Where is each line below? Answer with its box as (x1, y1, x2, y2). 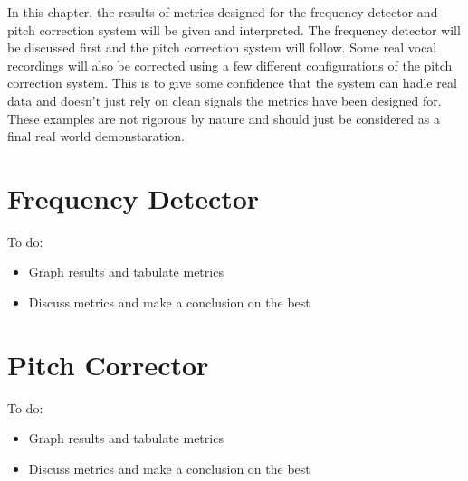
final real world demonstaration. (7, 127, 185, 146)
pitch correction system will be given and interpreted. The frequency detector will (7, 20, 461, 39)
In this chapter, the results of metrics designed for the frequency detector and (7, 3, 438, 21)
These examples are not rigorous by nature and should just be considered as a (7, 108, 440, 127)
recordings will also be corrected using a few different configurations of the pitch (7, 55, 453, 74)
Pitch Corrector (7, 345, 209, 382)
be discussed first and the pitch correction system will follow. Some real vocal (7, 38, 437, 57)
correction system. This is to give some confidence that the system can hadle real (7, 73, 457, 92)
